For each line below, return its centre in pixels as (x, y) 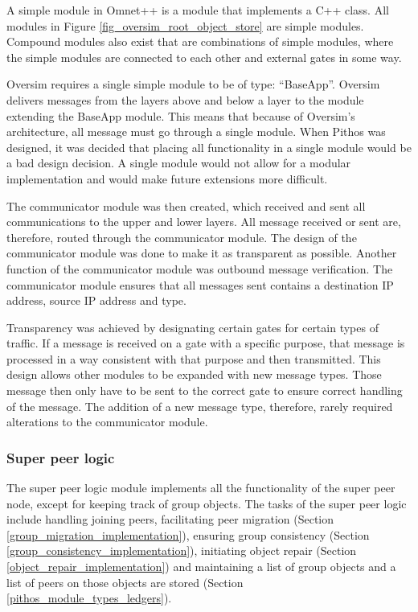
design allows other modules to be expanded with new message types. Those (194, 374)
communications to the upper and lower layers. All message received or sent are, (204, 222)
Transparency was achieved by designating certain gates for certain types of (193, 327)
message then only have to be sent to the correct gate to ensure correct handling (205, 390)
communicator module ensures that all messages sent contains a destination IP (200, 284)
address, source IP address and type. (96, 300)
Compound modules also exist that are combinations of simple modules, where (200, 41)
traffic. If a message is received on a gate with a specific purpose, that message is (206, 343)
